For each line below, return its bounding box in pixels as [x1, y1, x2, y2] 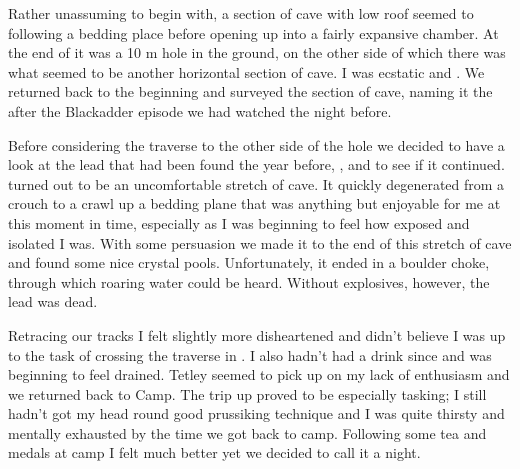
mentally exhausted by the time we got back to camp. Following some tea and [8, 422, 487, 443]
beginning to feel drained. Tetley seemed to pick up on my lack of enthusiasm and [8, 364, 510, 385]
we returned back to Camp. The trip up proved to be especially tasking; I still [8, 383, 487, 404]
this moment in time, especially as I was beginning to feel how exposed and [8, 212, 470, 233]
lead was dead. [8, 291, 98, 312]
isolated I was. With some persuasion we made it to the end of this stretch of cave [8, 232, 512, 253]
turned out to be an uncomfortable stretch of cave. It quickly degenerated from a [8, 173, 505, 194]
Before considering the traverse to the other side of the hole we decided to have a [8, 134, 505, 155]
